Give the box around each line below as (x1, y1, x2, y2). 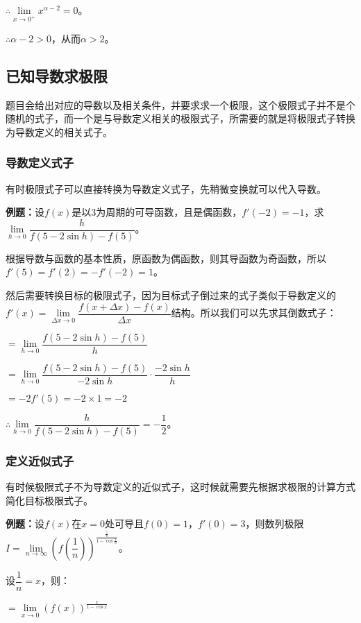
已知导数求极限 (6, 65, 108, 86)
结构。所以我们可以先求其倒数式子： (171, 305, 337, 320)
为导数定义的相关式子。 (6, 124, 112, 139)
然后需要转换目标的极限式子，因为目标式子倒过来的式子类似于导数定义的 (6, 288, 336, 302)
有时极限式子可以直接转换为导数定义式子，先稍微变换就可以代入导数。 (6, 181, 326, 196)
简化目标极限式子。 (6, 493, 93, 507)
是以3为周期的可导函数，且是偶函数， (72, 205, 242, 219)
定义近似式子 (6, 452, 74, 469)
